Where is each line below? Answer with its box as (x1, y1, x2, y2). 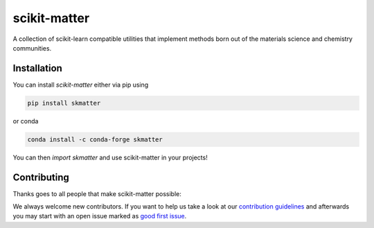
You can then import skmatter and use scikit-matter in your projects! (12, 153, 208, 161)
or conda (12, 116, 39, 125)
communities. (12, 44, 52, 52)
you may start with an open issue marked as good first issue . (12, 212, 187, 220)
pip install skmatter (27, 99, 101, 107)
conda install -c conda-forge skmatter (27, 135, 163, 143)
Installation (12, 62, 62, 74)
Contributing (12, 171, 69, 183)
